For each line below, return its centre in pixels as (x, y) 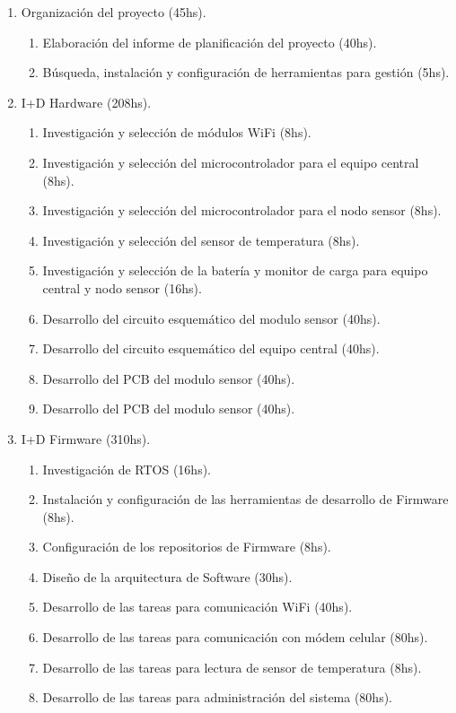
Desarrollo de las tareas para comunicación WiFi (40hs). (197, 607)
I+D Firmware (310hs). (86, 438)
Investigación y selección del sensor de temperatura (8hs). (201, 240)
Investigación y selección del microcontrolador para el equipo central (231, 162)
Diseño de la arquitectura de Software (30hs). (167, 576)
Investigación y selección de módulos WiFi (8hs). (177, 132)
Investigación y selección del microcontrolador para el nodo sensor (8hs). (242, 210)
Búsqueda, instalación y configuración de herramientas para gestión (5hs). (246, 72)
